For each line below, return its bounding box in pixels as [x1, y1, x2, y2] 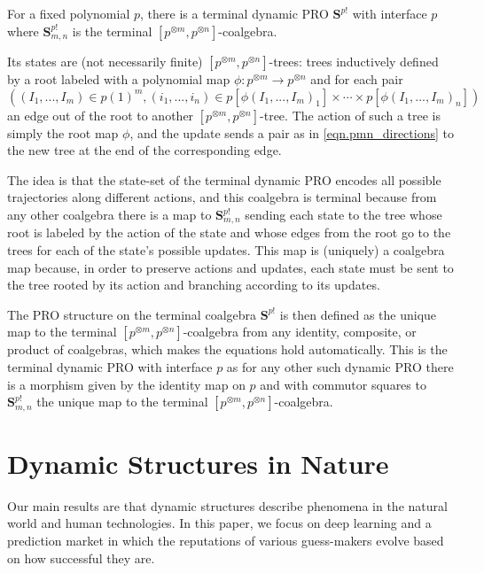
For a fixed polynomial [7, 4, 130, 22]
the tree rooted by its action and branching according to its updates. [7, 275, 380, 294]
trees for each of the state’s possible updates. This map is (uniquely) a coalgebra [7, 241, 445, 259]
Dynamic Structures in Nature [7, 445, 389, 481]
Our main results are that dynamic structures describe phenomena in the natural [7, 496, 448, 515]
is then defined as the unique [279, 305, 437, 323]
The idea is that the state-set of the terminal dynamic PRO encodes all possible [7, 170, 441, 189]
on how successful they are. [7, 548, 155, 567]
